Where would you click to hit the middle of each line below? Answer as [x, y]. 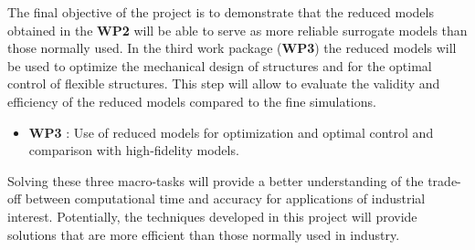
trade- [444, 180]
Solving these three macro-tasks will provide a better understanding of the [216, 180]
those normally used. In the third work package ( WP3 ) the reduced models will [232, 48]
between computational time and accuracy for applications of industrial [225, 198]
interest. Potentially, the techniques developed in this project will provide [212, 216]
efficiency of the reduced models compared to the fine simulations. [192, 101]
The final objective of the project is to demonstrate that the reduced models [221, 12]
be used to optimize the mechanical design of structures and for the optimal [220, 65]
